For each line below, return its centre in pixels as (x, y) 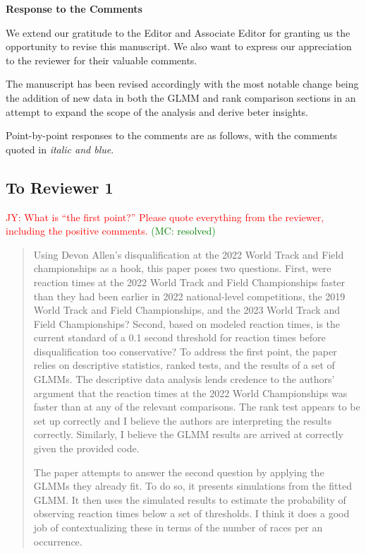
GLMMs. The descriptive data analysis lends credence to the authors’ (184, 379)
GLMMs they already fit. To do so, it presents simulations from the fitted (193, 486)
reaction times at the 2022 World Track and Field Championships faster (189, 282)
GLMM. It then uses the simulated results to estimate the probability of (190, 499)
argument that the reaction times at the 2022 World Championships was (190, 393)
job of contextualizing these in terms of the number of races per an (178, 528)
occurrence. (58, 541)
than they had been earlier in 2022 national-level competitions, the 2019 (189, 296)
